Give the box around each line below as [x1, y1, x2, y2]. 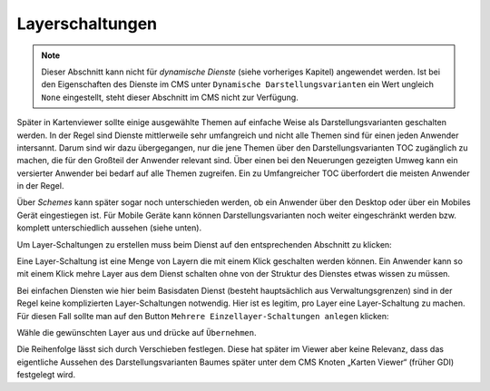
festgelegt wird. [16, 369, 76, 380]
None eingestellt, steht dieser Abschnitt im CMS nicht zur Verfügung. [41, 92, 299, 103]
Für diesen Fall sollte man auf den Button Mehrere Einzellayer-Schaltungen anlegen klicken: [16, 310, 389, 321]
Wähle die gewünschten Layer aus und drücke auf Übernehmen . [16, 327, 258, 337]
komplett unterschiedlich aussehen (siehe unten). [16, 222, 202, 233]
